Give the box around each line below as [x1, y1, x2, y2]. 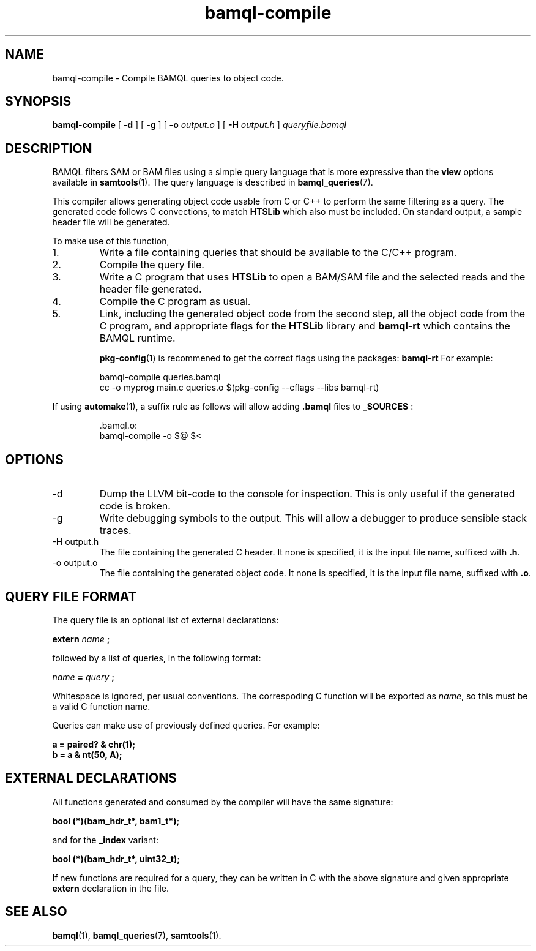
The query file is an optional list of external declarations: [52, 614, 279, 625]
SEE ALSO [5, 904, 67, 920]
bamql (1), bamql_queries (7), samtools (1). [52, 930, 221, 941]
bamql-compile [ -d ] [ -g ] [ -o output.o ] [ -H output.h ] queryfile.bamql [52, 119, 346, 130]
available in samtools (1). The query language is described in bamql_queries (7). [52, 177, 373, 188]
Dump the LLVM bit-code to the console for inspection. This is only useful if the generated [99, 487, 515, 500]
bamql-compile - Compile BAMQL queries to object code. [52, 72, 284, 83]
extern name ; [52, 633, 110, 644]
